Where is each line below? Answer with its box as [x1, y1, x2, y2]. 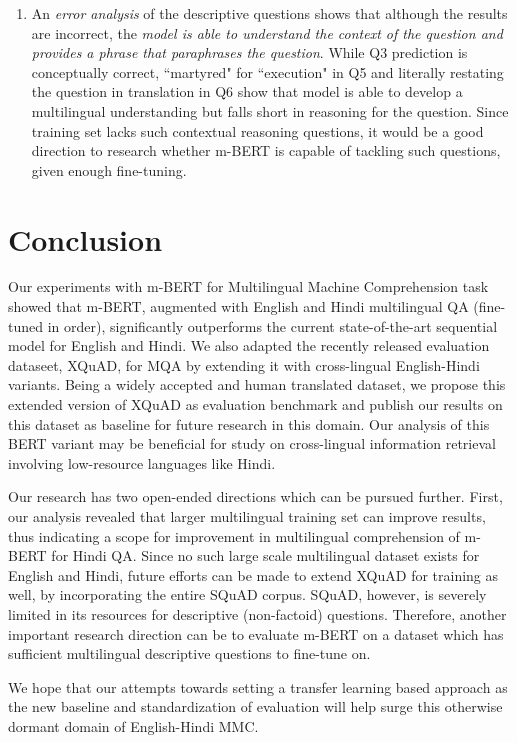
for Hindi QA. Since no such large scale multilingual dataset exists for [51, 545, 480, 566]
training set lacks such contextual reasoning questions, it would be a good [31, 120, 484, 141]
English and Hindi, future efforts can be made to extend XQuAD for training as [8, 564, 499, 585]
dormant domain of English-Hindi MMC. [8, 715, 259, 736]
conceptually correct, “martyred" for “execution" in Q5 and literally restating [31, 61, 504, 82]
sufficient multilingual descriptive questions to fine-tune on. [8, 643, 371, 664]
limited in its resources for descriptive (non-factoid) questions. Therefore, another [8, 603, 507, 624]
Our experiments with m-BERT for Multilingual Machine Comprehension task [8, 276, 489, 297]
